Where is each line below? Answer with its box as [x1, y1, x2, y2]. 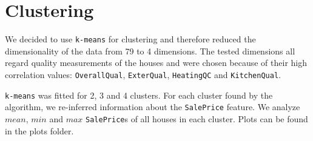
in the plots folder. [5, 124, 74, 137]
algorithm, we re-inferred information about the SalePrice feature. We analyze [5, 100, 300, 113]
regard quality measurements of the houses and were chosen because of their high [5, 56, 308, 69]
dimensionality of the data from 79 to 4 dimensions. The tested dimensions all [5, 44, 295, 57]
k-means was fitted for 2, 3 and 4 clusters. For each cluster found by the [5, 88, 273, 101]
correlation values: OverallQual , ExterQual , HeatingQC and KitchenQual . [5, 68, 281, 80]
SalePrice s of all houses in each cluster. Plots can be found [86, 112, 308, 125]
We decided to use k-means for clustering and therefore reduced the [5, 33, 256, 45]
